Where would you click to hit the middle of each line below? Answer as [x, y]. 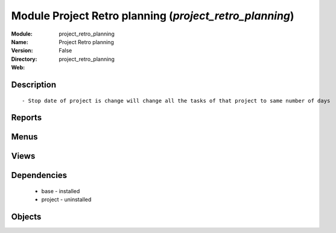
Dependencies [39, 175]
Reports [27, 118]
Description [34, 85]
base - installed [61, 191]
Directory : [24, 59]
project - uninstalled [66, 200]
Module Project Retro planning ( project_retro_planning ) [153, 16]
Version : [22, 51]
